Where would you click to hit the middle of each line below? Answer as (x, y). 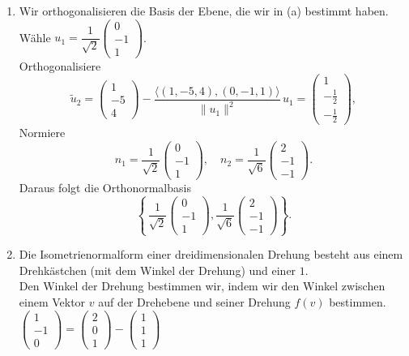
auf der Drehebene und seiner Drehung (194, 301)
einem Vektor (52, 301)
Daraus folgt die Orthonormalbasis (105, 187)
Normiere (42, 133)
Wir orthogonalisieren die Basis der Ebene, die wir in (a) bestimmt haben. (204, 11)
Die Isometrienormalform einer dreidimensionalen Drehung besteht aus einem (211, 254)
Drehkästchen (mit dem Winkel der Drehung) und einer (158, 270)
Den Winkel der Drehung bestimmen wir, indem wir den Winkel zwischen (202, 286)
